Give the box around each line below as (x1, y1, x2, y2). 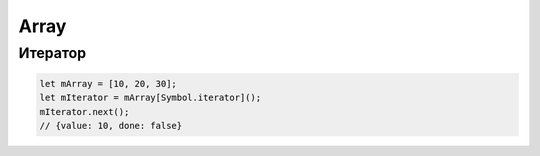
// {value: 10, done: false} (39, 120, 183, 131)
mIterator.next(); (39, 106, 130, 117)
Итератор (18, 44, 87, 62)
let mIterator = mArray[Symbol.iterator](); (39, 92, 262, 104)
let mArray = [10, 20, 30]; (39, 78, 177, 89)
